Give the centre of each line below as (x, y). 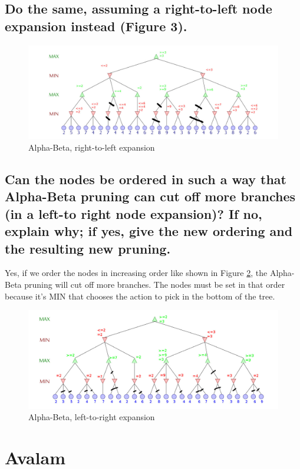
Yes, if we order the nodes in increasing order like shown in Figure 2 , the (136, 273)
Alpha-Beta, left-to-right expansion (92, 417)
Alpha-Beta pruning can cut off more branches (150, 196)
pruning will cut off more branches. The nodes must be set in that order (155, 284)
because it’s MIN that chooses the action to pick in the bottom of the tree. (140, 296)
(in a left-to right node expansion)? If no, (133, 213)
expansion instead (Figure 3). (96, 26)
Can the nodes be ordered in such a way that (146, 179)
